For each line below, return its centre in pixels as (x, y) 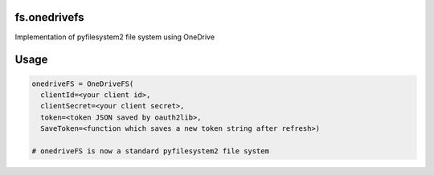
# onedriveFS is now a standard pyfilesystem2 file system (150, 151)
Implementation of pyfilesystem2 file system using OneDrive (115, 37)
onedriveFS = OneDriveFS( (83, 83)
